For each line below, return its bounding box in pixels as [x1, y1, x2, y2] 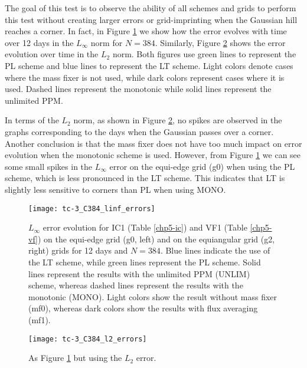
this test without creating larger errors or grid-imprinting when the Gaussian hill [5, 13, 298, 25]
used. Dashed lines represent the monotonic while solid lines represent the [5, 83, 272, 95]
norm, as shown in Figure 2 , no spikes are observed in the [73, 114, 282, 126]
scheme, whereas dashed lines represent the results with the [28, 279, 243, 291]
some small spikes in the [5, 160, 93, 172]
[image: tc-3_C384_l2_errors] [28, 334, 147, 343]
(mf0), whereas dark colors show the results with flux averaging [28, 302, 258, 314]
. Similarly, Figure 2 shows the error [155, 36, 286, 48]
